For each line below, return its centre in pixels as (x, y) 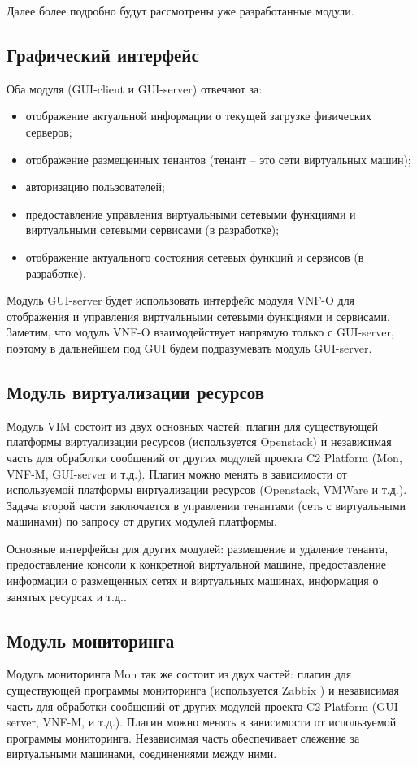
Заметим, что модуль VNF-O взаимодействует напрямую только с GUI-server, (200, 332)
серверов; (49, 131)
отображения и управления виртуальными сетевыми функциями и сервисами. (198, 316)
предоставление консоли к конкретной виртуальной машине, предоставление (196, 564)
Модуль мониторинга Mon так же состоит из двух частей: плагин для (179, 674)
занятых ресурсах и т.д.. (67, 596)
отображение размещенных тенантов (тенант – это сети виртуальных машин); (218, 159)
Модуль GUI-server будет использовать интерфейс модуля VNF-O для (181, 300)
